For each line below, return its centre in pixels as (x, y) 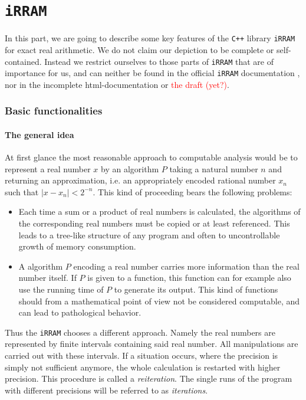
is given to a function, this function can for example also (189, 278)
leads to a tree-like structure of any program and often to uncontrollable (149, 235)
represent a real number (48, 168)
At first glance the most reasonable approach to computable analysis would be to (151, 157)
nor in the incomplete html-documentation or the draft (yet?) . (117, 84)
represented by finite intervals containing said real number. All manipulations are (152, 344)
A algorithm (41, 266)
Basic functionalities (54, 111)
